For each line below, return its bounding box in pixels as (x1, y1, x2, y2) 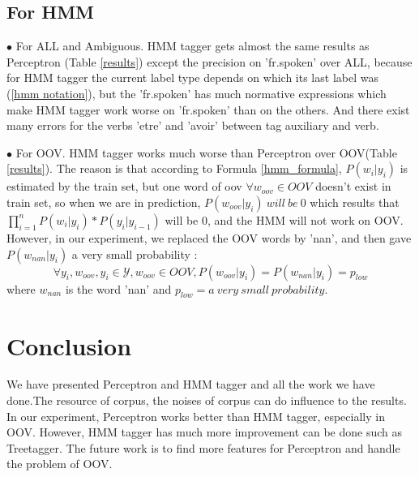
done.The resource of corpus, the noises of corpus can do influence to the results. (6, 392, 407, 409)
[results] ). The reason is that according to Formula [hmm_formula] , (6, 160, 342, 177)
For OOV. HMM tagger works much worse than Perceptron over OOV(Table (15, 144, 397, 161)
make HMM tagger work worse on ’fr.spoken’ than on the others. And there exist (6, 101, 410, 118)
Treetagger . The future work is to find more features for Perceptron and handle (6, 439, 400, 456)
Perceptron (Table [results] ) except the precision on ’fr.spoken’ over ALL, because (6, 53, 413, 70)
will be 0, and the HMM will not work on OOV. (165, 211, 404, 228)
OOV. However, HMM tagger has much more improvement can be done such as (6, 423, 402, 440)
